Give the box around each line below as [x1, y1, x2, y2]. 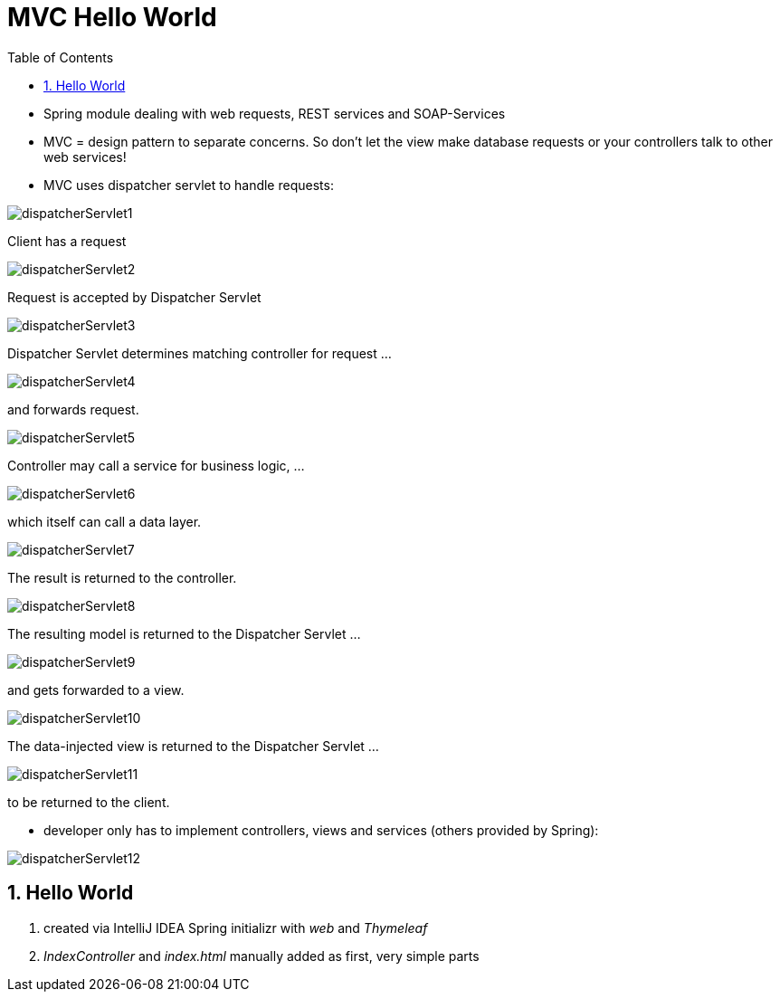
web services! [43, 148, 127, 165]
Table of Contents [7, 49, 114, 65]
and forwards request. [7, 401, 139, 417]
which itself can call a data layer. [7, 513, 202, 529]
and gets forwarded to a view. [7, 681, 185, 698]
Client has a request [7, 233, 127, 249]
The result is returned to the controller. [7, 569, 237, 585]
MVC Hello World [7, 2, 217, 33]
